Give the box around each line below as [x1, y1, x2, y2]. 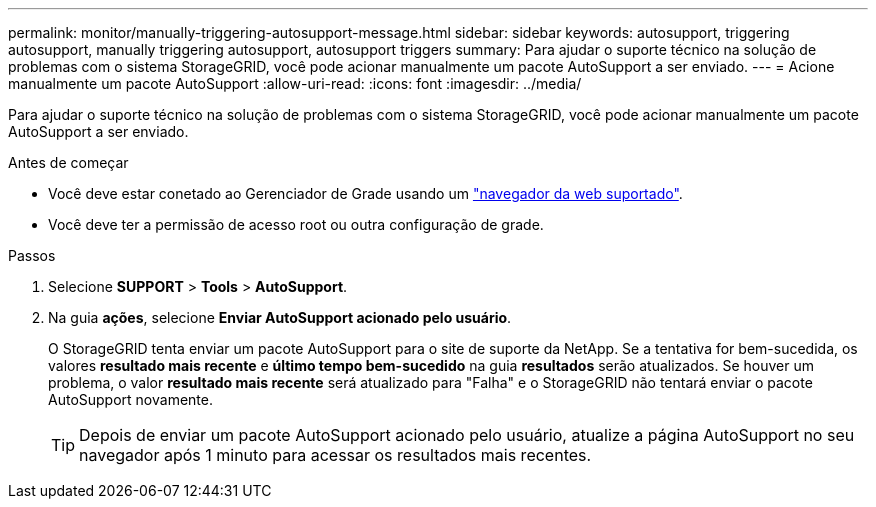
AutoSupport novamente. [48, 391, 213, 408]
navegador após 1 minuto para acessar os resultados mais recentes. [79, 445, 592, 465]
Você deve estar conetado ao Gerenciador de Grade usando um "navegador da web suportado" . [48, 185, 683, 202]
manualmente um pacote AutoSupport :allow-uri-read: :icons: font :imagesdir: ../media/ [8, 75, 582, 92]
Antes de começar [8, 154, 129, 171]
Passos [8, 247, 56, 264]
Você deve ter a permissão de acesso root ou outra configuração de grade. [48, 216, 544, 233]
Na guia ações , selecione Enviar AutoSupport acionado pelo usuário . [48, 309, 512, 326]
